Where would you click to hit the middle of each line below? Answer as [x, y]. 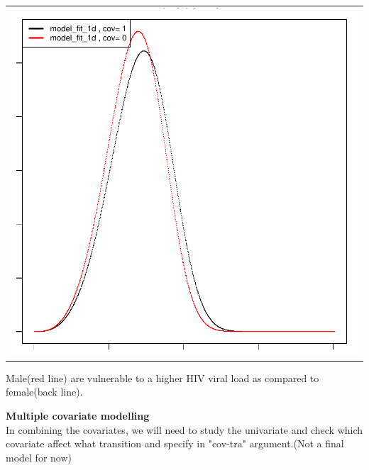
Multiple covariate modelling [78, 416]
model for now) [39, 457]
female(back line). [44, 392]
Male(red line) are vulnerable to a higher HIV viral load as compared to [163, 377]
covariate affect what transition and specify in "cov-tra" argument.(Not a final [175, 443]
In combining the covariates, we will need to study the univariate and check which [184, 429]
